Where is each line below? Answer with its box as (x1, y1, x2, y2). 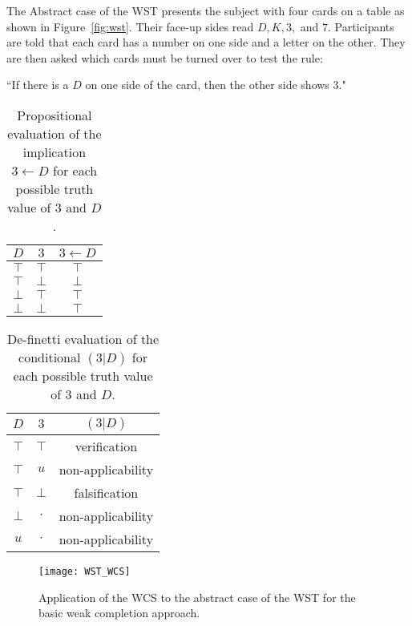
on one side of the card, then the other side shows (85, 76, 329, 93)
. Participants (328, 18, 394, 34)
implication (22, 142, 87, 161)
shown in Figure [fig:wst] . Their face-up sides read (6, 18, 254, 34)
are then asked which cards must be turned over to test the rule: (6, 49, 323, 66)
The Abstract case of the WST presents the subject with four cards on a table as (6, 2, 405, 18)
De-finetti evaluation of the (6, 329, 160, 348)
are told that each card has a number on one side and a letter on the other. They (6, 34, 406, 50)
